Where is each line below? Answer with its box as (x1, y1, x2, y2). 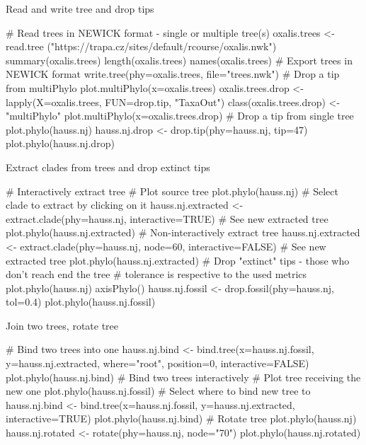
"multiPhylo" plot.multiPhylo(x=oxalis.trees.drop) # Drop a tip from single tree (6, 108, 354, 123)
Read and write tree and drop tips (6, 1, 154, 16)
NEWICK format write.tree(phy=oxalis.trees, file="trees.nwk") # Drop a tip (6, 67, 340, 81)
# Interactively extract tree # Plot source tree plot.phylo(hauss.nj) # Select (6, 183, 338, 198)
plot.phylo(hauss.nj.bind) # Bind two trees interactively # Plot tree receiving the (6, 369, 361, 384)
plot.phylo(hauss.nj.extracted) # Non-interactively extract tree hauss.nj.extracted (6, 225, 360, 240)
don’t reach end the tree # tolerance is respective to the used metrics (6, 267, 307, 282)
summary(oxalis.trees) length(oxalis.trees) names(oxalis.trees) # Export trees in (6, 52, 353, 67)
